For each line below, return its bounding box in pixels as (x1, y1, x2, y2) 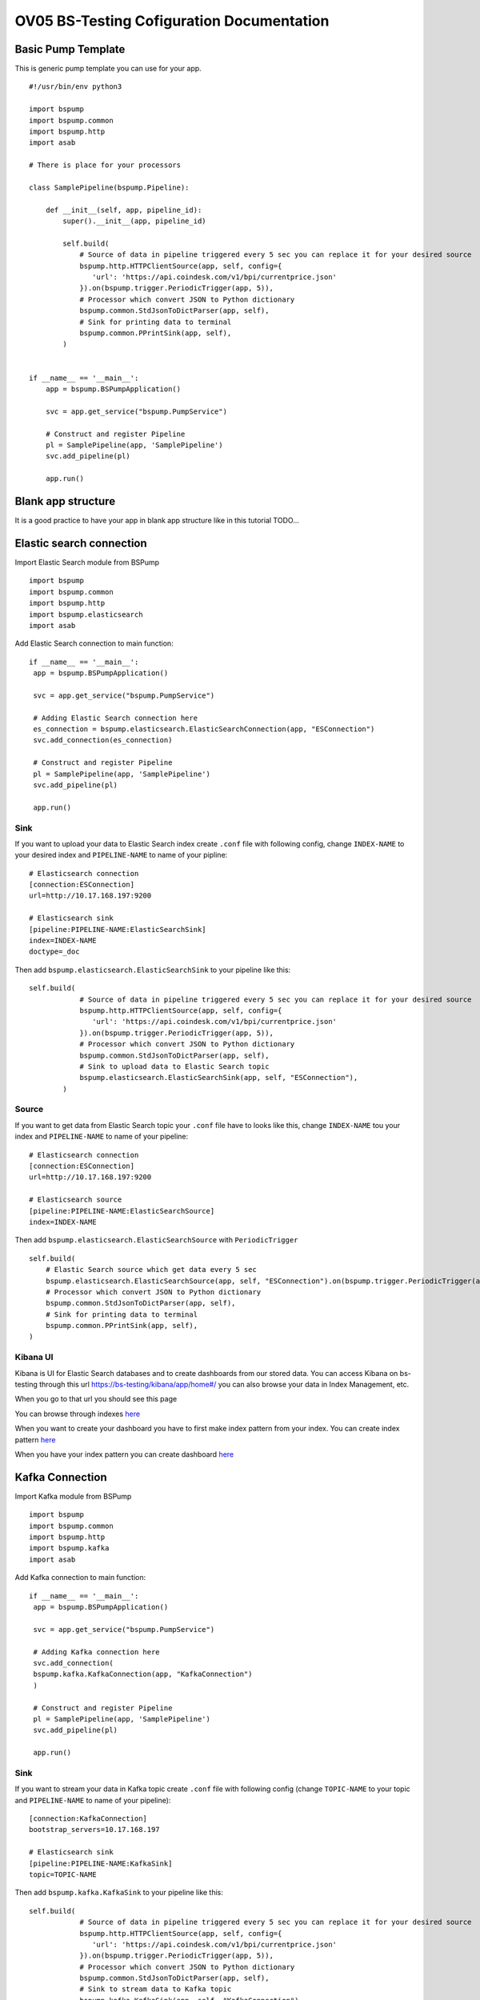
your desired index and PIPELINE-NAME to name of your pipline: (14, 850, 228, 860)
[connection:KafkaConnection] (29, 1814, 148, 1823)
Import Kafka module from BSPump (14, 1491, 132, 1501)
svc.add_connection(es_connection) (33, 736, 173, 745)
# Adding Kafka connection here (33, 1647, 160, 1656)
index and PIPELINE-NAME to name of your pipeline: (14, 1132, 189, 1142)
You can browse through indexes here (14, 1409, 140, 1418)
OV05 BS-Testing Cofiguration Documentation (14, 12, 330, 30)
